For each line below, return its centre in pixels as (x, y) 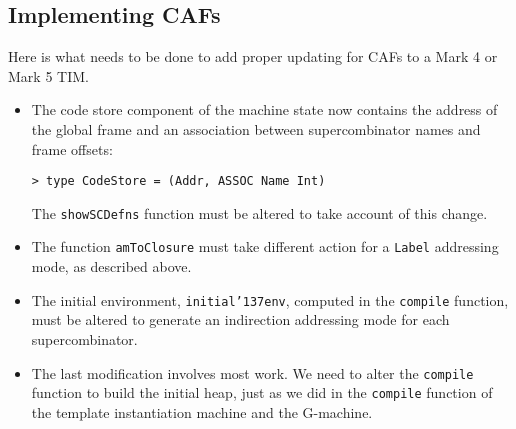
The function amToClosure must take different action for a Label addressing (265, 246)
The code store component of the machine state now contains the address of (264, 109)
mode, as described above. (111, 266)
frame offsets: (72, 148)
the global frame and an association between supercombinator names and (256, 128)
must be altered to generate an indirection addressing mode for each (240, 319)
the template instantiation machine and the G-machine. (202, 411)
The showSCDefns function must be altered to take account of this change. (259, 212)
